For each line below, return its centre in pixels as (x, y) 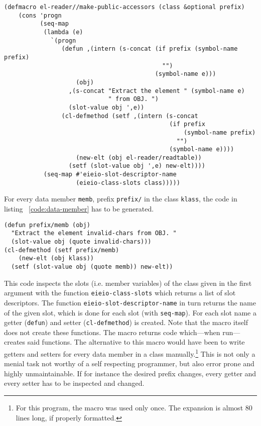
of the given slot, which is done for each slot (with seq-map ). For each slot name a (130, 312)
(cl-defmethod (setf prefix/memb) (62, 250)
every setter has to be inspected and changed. (74, 383)
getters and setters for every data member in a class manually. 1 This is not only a (130, 353)
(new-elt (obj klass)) (56, 258)
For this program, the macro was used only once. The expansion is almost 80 (134, 408)
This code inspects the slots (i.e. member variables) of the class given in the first (128, 283)
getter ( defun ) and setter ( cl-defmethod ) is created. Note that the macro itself (126, 322)
